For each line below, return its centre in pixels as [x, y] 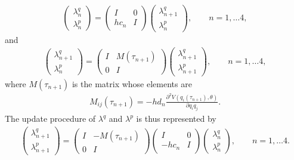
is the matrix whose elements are [132, 83]
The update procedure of [50, 119]
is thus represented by [176, 119]
